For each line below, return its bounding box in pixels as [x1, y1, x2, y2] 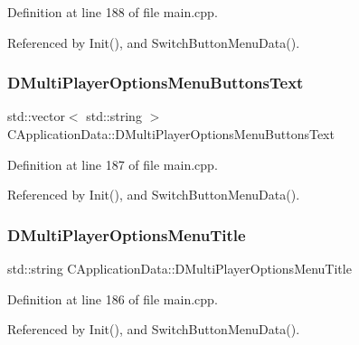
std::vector [7, 107, 65, 126]
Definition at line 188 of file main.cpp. [7, 3, 218, 21]
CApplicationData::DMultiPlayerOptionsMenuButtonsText [7, 125, 335, 143]
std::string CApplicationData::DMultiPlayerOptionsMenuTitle [7, 259, 352, 277]
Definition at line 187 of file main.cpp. [7, 154, 218, 173]
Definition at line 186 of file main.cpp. [7, 289, 218, 308]
